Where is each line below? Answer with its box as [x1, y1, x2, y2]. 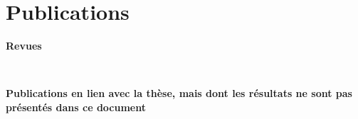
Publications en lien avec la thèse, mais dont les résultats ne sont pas [6, 86, 352, 101]
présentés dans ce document [6, 99, 146, 114]
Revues [6, 38, 42, 53]
